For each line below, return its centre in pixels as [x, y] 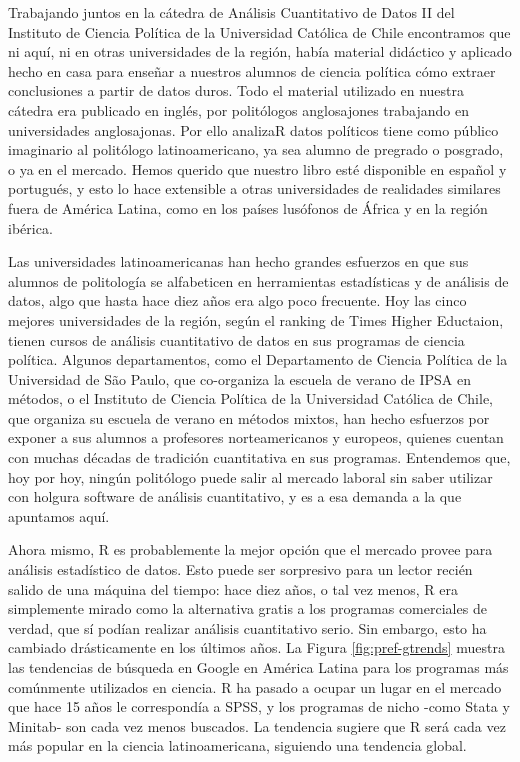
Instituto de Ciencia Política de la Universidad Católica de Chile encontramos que [259, 31]
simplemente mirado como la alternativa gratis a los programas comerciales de [247, 608]
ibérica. [30, 227]
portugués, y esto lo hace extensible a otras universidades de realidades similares [254, 188]
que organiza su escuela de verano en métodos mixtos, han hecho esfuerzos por [249, 417]
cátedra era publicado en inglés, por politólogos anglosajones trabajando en [238, 109]
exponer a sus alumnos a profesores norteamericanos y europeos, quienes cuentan [256, 437]
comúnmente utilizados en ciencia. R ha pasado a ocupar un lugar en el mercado [255, 686]
